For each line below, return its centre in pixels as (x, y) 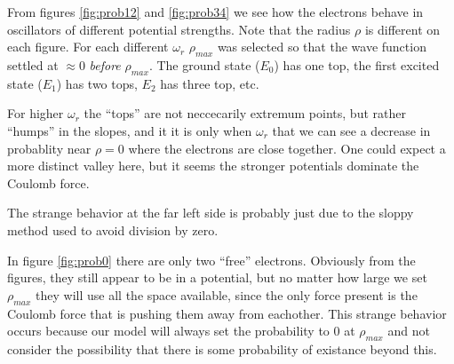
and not (409, 331)
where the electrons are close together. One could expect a (287, 148)
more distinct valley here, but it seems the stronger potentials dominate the (213, 166)
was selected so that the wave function (322, 47)
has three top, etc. (210, 83)
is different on (402, 29)
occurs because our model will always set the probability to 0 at (181, 331)
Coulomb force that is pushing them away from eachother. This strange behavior (227, 313)
